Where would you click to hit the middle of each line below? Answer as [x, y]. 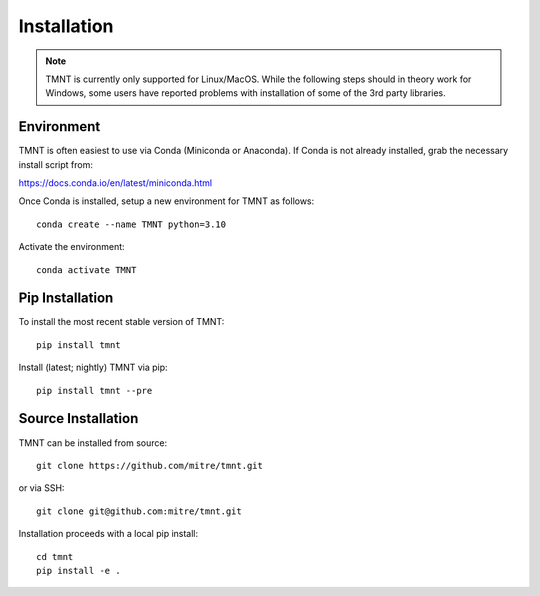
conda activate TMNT [86, 269]
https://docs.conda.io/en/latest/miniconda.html [115, 183]
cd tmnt [55, 556]
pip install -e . [78, 570]
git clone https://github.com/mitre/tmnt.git [150, 465]
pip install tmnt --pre [94, 390]
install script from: [56, 164]
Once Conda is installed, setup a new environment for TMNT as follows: [166, 201]
